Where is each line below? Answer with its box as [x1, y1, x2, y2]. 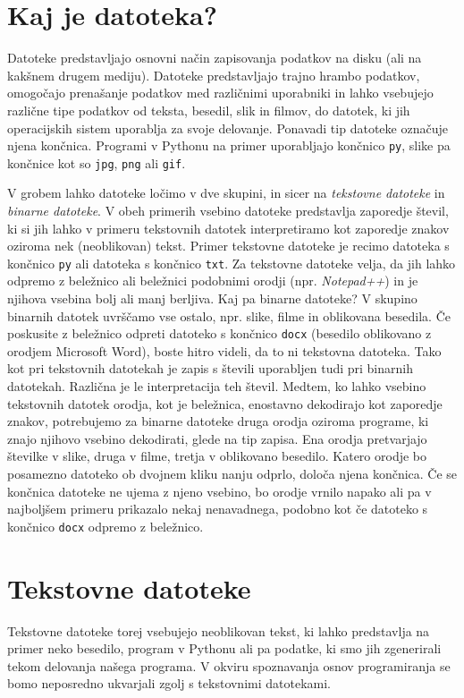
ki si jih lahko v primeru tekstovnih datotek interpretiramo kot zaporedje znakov [7, 218, 450, 237]
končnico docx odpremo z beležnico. [7, 516, 204, 535]
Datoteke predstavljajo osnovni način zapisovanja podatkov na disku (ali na [7, 48, 422, 67]
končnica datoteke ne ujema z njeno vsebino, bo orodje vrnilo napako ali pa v [7, 481, 432, 500]
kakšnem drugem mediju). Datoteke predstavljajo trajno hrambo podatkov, [7, 65, 420, 84]
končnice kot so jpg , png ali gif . [7, 153, 186, 172]
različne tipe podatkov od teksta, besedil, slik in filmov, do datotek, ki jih [7, 100, 410, 119]
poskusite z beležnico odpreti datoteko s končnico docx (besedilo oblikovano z [7, 324, 432, 343]
